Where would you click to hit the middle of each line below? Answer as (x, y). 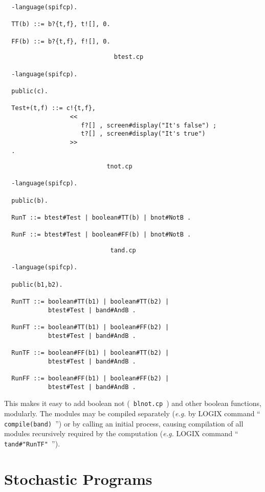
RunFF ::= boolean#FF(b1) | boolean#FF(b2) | (90, 378)
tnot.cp (119, 167)
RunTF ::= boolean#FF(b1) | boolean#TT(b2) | (90, 352)
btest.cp (129, 57)
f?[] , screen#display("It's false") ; (149, 125)
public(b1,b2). (37, 284)
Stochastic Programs (78, 478)
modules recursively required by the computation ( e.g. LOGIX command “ (121, 433)
